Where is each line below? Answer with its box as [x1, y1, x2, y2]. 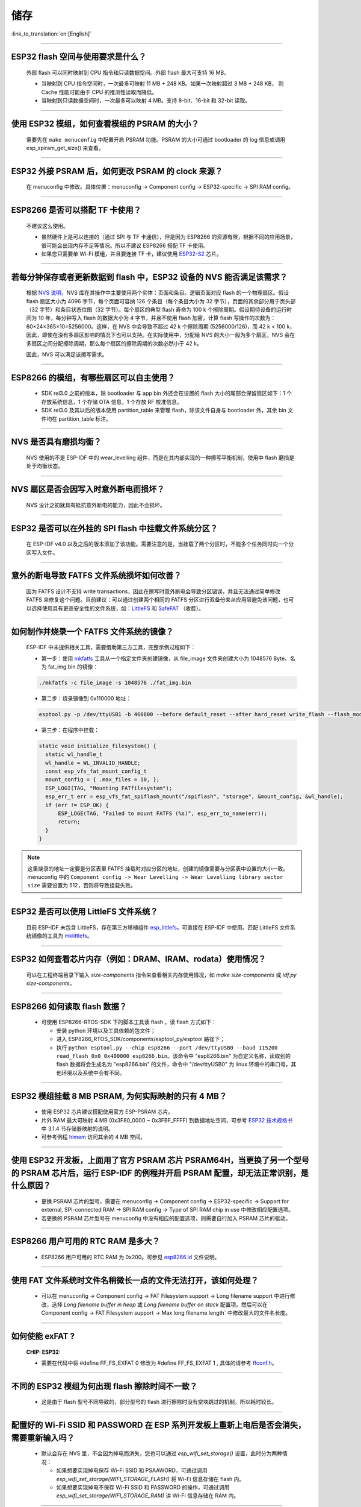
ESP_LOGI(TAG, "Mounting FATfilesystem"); [45, 784, 173, 791]
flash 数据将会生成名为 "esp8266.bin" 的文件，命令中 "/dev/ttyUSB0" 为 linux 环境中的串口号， [56, 1061, 291, 1068]
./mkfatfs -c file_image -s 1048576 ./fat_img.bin [39, 679, 192, 686]
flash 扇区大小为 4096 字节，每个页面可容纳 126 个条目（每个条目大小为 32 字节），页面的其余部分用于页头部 [26, 297, 296, 304]
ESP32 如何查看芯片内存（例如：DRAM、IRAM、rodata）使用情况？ [11, 954, 267, 964]
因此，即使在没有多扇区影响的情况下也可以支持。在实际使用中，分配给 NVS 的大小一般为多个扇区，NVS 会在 [26, 332, 295, 339]
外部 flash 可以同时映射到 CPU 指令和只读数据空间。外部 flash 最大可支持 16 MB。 [26, 69, 230, 76]
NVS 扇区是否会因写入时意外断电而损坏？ [11, 484, 165, 494]
